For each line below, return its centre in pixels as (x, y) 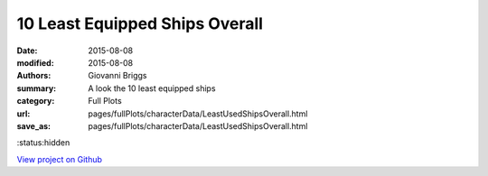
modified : (35, 62)
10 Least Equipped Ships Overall (140, 23)
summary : (37, 88)
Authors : (34, 76)
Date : (27, 51)
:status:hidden (43, 143)
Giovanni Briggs (118, 76)
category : (36, 101)
